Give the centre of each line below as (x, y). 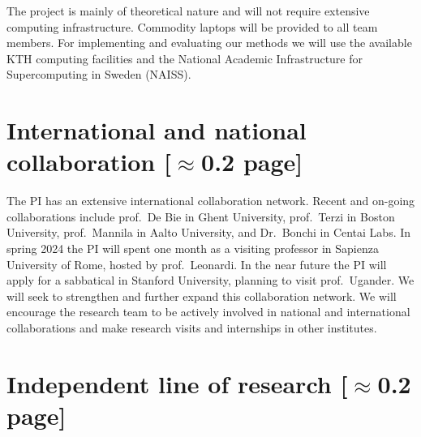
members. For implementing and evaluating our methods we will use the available (209, 43)
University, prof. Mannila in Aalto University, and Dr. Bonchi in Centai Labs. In (209, 232)
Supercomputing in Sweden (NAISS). (99, 74)
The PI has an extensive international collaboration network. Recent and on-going (211, 201)
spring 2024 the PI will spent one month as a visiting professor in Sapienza (193, 248)
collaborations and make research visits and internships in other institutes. (192, 328)
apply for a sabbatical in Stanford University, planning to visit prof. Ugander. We (210, 280)
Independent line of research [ (177, 383)
